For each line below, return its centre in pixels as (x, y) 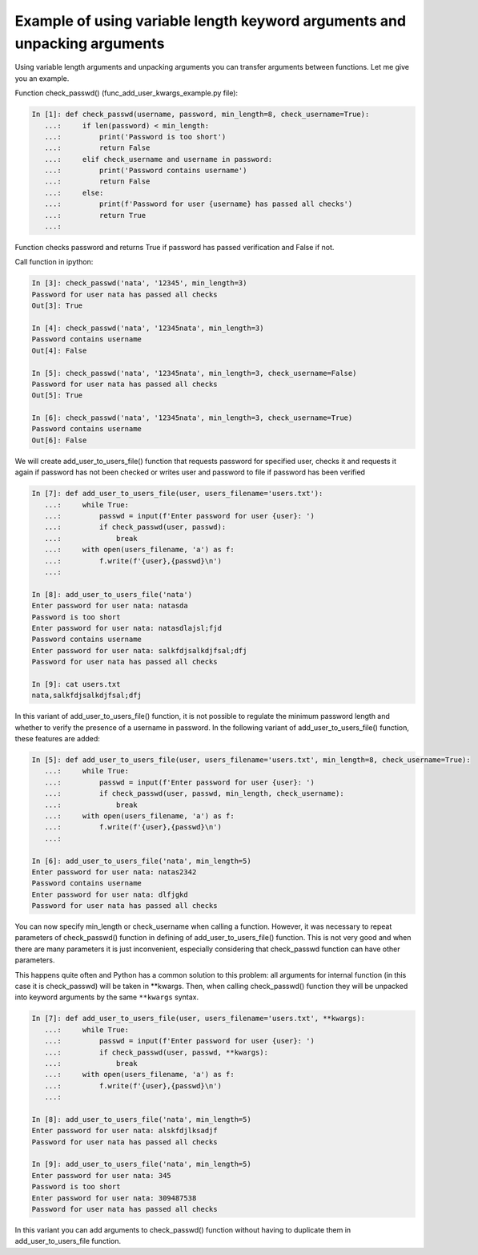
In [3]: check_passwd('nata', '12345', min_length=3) (139, 283)
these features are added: (57, 738)
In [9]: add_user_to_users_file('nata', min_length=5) (141, 1164)
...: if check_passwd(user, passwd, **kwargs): (156, 1052)
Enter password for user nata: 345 (101, 1175)
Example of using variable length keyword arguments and (211, 21)
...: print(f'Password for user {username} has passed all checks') (199, 204)
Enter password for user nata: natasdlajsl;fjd (127, 628)
